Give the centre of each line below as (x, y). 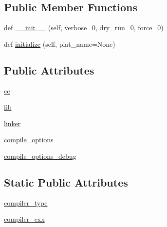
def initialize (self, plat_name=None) (60, 44)
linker (12, 123)
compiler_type (26, 202)
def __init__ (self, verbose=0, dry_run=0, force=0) (84, 28)
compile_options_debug (40, 156)
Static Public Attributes (66, 182)
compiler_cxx (24, 219)
